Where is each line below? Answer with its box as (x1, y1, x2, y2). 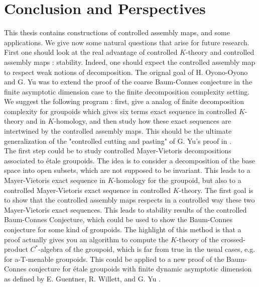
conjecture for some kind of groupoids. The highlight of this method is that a (4, 224, 241, 234)
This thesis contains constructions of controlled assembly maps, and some (4, 27, 230, 38)
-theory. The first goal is (179, 184, 253, 195)
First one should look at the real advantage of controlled (4, 47, 178, 57)
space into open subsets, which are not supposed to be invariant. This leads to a (4, 165, 250, 175)
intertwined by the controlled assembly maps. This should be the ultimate (4, 126, 232, 136)
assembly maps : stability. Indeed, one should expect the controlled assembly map (4, 56, 255, 67)
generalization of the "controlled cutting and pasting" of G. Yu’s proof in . (4, 135, 232, 146)
